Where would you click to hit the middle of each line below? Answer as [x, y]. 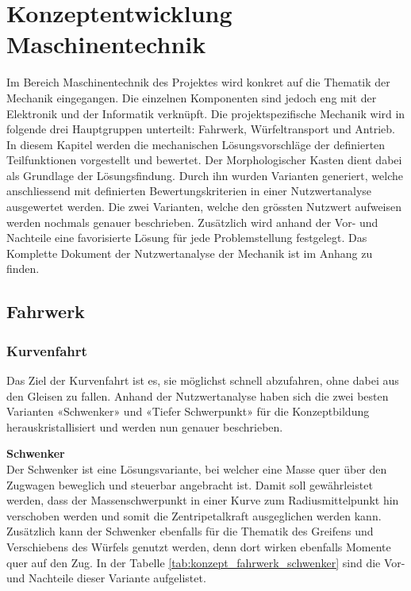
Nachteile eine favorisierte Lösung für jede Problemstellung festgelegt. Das [187, 238]
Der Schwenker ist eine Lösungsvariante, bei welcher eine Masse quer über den [197, 469]
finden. [23, 269]
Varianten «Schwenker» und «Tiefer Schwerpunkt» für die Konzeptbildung [188, 411]
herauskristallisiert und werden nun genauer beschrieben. [145, 426]
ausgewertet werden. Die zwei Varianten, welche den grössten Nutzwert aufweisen [204, 207]
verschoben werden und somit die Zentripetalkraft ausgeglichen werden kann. [194, 515]
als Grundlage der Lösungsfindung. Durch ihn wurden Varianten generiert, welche [205, 175]
